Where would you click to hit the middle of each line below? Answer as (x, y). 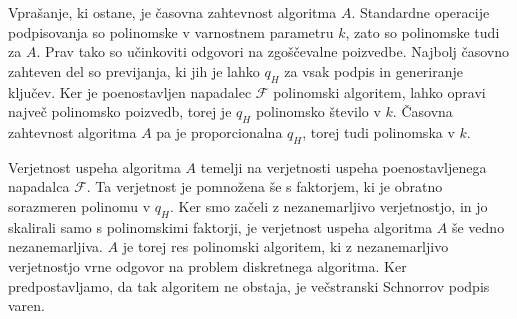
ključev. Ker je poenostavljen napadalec (130, 91)
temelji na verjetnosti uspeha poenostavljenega (343, 166)
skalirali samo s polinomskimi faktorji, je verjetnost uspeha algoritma (220, 226)
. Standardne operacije (420, 12)
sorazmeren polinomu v (79, 205)
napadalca (39, 186)
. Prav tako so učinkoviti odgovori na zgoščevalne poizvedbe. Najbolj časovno (273, 51)
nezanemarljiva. (55, 246)
